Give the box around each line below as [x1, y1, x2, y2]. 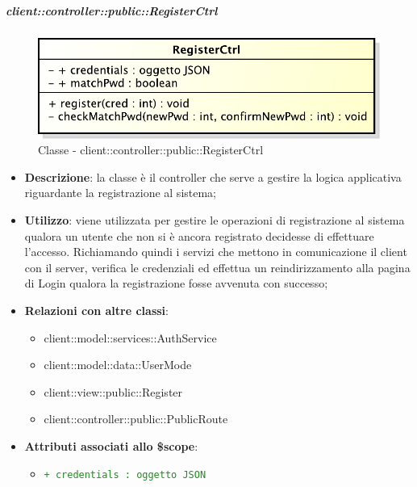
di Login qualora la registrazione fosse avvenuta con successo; [24, 275, 328, 292]
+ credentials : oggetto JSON [44, 468, 206, 481]
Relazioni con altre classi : [24, 302, 169, 318]
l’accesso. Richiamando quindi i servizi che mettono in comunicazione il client [24, 243, 407, 260]
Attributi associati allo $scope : [24, 437, 198, 454]
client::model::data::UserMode [44, 356, 192, 373]
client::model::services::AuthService [44, 329, 217, 346]
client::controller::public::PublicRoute [44, 410, 228, 427]
